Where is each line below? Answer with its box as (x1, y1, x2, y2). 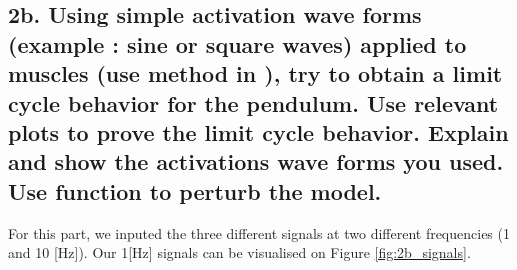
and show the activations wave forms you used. (8, 146, 504, 177)
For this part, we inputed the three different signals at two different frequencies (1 (8, 222, 510, 243)
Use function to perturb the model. (8, 175, 382, 206)
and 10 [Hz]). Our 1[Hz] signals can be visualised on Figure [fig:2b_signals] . (8, 242, 471, 263)
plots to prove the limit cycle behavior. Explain (8, 116, 509, 147)
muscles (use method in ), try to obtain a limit (8, 58, 503, 89)
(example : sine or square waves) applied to (8, 28, 467, 59)
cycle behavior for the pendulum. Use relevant (8, 87, 499, 118)
